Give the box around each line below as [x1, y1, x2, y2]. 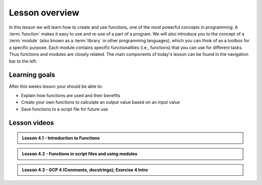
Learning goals [9, 71, 55, 79]
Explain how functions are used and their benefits [21, 92, 121, 98]
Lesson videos [9, 119, 54, 127]
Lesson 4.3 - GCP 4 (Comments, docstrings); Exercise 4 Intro [22, 167, 148, 172]
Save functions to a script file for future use [21, 106, 108, 112]
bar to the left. [9, 58, 37, 64]
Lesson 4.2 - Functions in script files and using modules [22, 151, 138, 157]
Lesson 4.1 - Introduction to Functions [22, 135, 100, 141]
